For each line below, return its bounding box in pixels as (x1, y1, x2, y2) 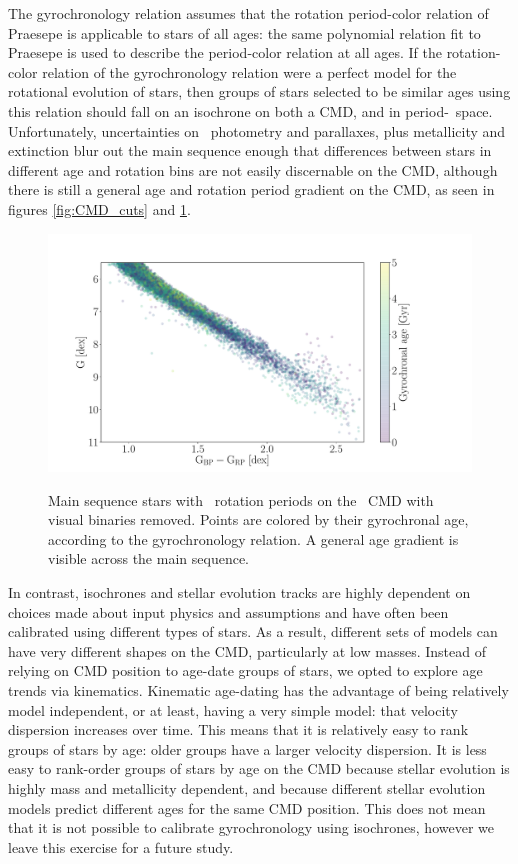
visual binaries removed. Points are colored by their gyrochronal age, (48, 509, 469, 530)
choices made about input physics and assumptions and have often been (8, 601, 449, 622)
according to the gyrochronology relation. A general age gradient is (48, 528, 459, 549)
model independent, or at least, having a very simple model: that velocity (8, 699, 458, 720)
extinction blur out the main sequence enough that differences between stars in (8, 140, 492, 161)
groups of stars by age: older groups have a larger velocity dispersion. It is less (8, 738, 487, 759)
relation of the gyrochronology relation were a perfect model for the (42, 61, 457, 82)
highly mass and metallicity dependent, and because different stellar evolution (8, 777, 486, 798)
